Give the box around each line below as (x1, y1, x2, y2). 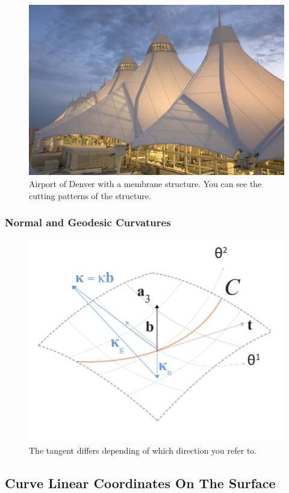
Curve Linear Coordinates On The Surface (5, 473, 276, 492)
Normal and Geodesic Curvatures (5, 215, 171, 230)
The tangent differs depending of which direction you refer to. (29, 444, 257, 456)
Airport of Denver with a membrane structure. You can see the (29, 177, 262, 189)
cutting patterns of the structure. (29, 189, 151, 202)
